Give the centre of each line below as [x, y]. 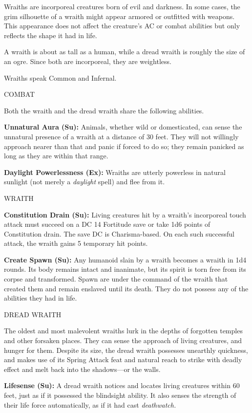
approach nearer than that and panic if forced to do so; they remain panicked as [124, 146]
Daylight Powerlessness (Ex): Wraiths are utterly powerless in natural [115, 172]
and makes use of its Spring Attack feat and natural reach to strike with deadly [123, 359]
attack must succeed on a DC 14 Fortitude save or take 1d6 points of [107, 224]
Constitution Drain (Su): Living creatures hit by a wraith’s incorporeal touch [125, 214]
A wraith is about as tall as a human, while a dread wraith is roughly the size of [125, 52]
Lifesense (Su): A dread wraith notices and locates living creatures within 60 [122, 385]
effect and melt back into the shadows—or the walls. [82, 369]
